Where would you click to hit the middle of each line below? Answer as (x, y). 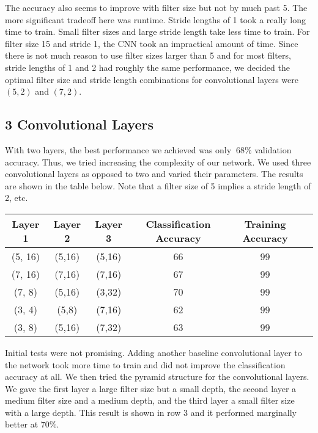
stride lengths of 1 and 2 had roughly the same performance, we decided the (147, 67)
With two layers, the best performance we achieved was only (118, 149)
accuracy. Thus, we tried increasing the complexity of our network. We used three (158, 162)
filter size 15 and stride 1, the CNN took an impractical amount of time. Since (152, 43)
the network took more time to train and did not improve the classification (145, 364)
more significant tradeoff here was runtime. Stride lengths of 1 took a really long (156, 19)
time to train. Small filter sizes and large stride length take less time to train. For (157, 31)
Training (265, 224)
